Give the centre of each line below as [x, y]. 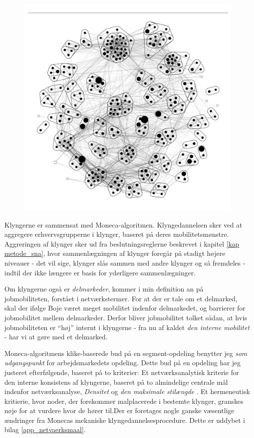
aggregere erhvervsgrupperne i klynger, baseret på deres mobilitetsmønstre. [117, 234]
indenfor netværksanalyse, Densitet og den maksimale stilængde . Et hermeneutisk [127, 391]
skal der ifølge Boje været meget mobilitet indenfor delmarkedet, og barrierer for [125, 308]
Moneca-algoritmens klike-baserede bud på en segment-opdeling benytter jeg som [126, 353]
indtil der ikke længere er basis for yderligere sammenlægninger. [100, 272]
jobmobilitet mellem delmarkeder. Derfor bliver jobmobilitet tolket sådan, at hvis [126, 317]
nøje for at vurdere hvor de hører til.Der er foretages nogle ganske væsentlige [119, 410]
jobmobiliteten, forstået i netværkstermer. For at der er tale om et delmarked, [121, 298]
